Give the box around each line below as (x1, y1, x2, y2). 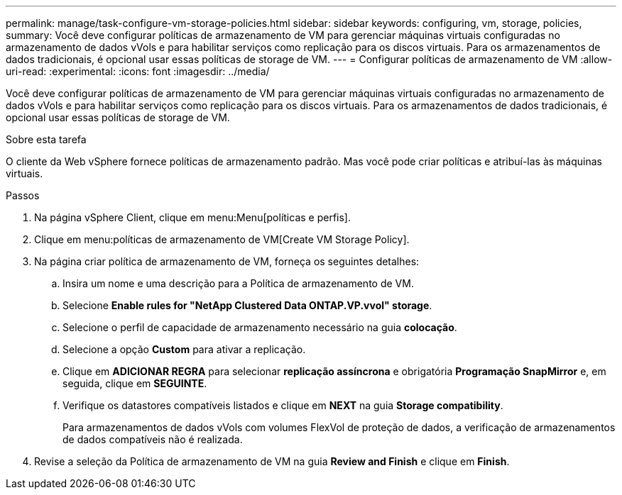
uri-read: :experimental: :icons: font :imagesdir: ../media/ (6, 65, 270, 77)
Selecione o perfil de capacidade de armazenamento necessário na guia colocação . (62, 321, 457, 333)
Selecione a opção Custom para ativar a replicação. (62, 343, 306, 355)
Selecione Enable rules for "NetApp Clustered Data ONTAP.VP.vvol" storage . (62, 299, 432, 311)
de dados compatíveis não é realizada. (62, 433, 243, 445)
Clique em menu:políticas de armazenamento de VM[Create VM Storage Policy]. (34, 233, 410, 245)
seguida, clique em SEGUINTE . (62, 377, 207, 389)
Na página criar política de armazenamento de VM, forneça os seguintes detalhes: (34, 255, 420, 267)
